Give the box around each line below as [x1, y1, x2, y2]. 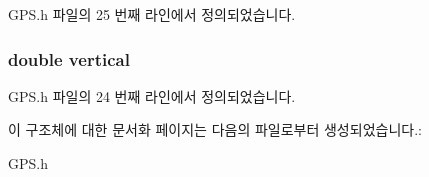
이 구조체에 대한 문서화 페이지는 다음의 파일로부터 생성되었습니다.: [8, 119, 422, 140]
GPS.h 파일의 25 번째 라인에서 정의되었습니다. [8, 4, 296, 24]
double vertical [8, 46, 130, 71]
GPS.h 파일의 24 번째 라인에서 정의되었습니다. [8, 85, 296, 106]
